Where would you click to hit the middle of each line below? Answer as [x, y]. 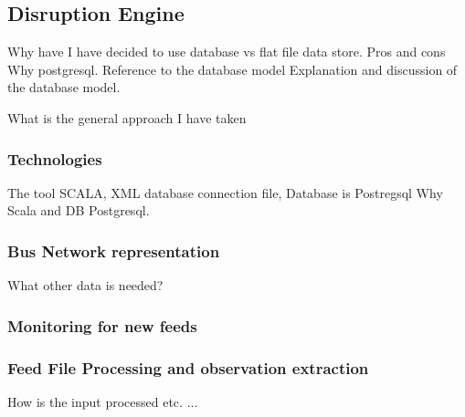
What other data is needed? [85, 285]
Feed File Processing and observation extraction [188, 367]
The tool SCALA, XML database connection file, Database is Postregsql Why [225, 192]
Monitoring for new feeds [102, 325]
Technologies [55, 158]
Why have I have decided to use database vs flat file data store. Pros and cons [227, 52]
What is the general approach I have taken [127, 117]
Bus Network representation [114, 250]
